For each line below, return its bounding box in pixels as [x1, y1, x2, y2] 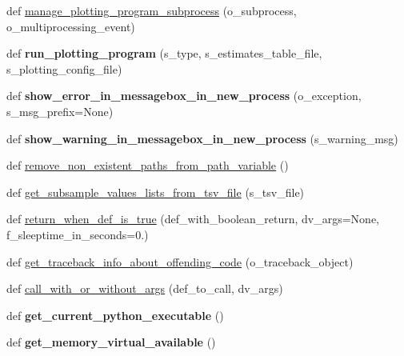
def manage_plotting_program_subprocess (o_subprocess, [6, 2, 297, 18]
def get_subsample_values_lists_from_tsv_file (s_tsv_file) [6, 183, 305, 200]
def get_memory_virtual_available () [6, 334, 216, 350]
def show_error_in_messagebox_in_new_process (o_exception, [6, 87, 362, 104]
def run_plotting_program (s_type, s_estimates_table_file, [6, 45, 322, 62]
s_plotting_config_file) [6, 60, 122, 77]
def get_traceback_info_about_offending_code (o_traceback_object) [6, 253, 354, 270]
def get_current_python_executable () [6, 306, 224, 323]
